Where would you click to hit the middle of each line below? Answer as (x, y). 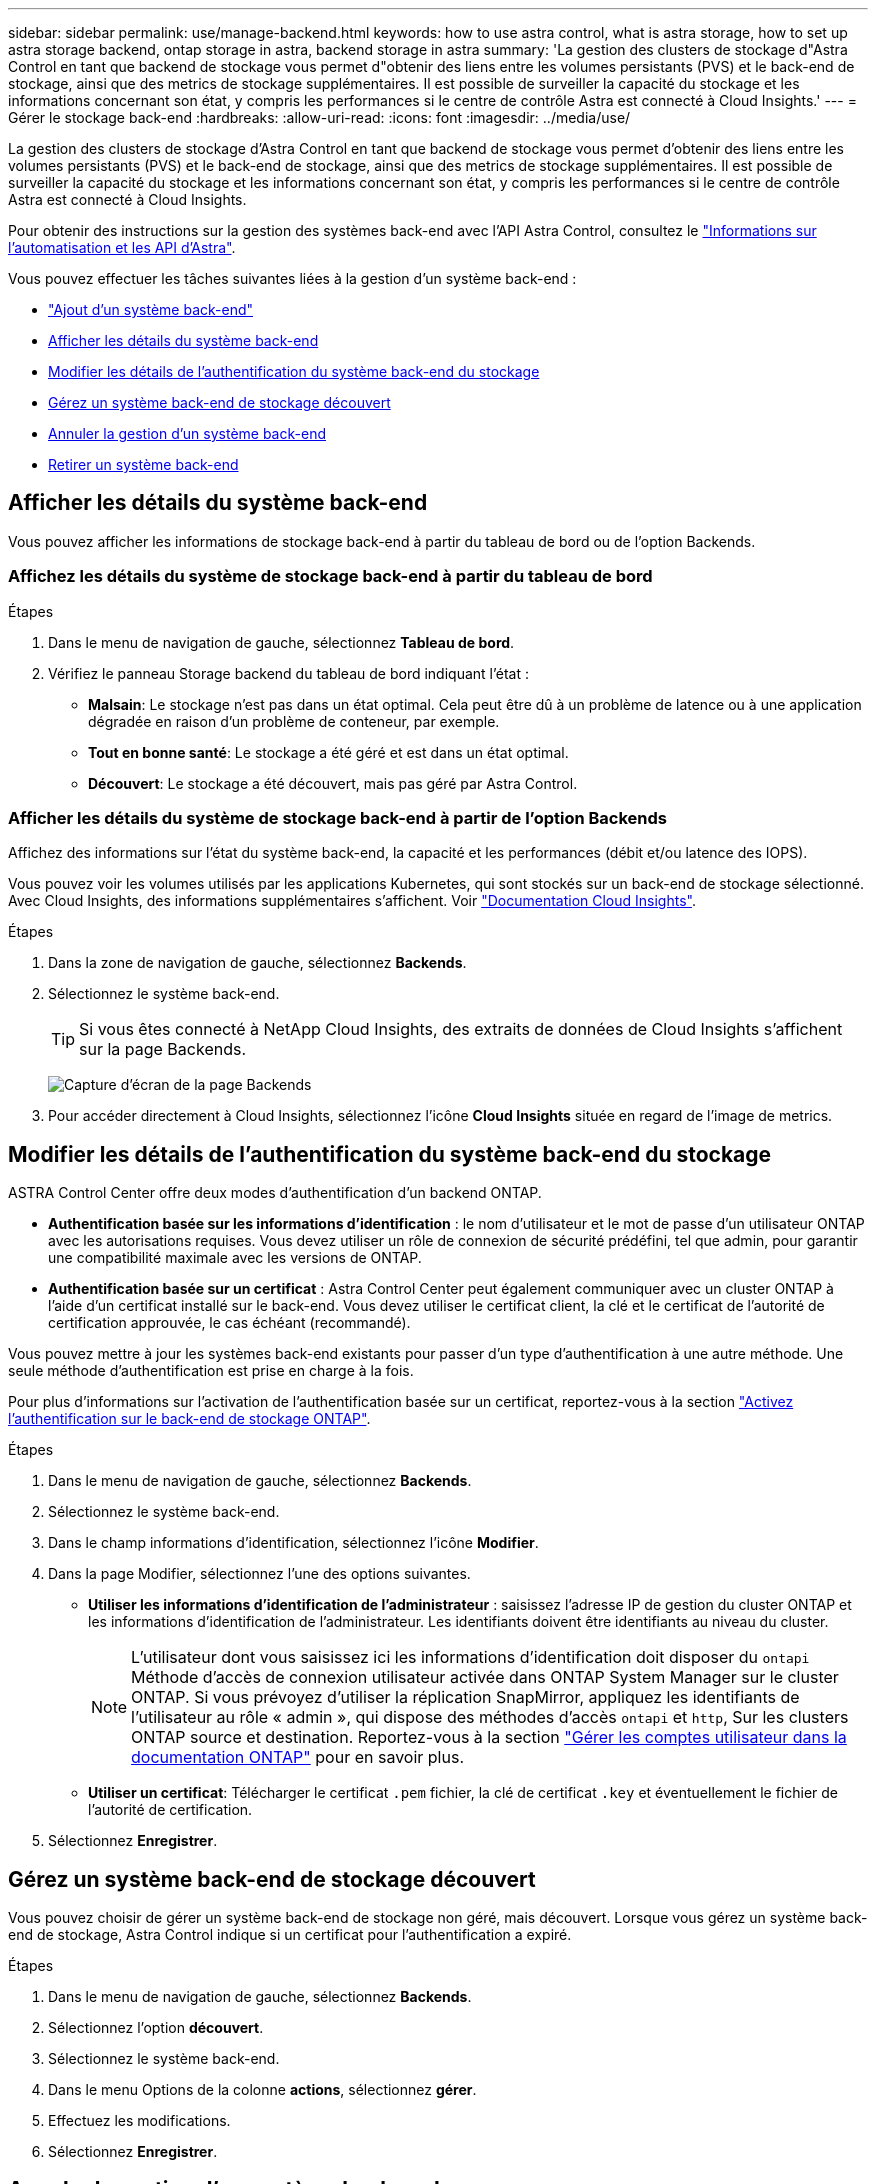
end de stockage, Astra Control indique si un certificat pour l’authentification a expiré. (290, 1935)
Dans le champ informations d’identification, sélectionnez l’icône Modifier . (293, 1543)
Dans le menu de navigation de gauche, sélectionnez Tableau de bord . (281, 642)
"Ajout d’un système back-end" (151, 309)
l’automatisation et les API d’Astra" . (122, 247)
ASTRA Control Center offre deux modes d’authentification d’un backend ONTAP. (275, 1193)
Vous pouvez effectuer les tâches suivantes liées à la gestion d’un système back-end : (292, 278)
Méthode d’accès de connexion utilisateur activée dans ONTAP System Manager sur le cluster (485, 1677)
